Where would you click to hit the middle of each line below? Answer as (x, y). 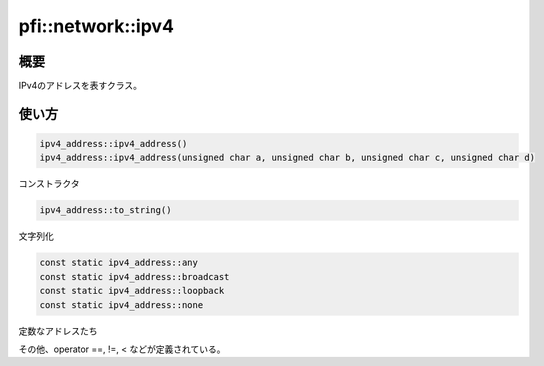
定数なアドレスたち (58, 331)
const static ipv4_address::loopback (132, 291)
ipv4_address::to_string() (105, 210)
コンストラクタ (49, 184)
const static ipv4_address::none (121, 304)
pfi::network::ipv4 (96, 26)
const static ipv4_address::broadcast (134, 276)
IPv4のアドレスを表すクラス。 (80, 86)
